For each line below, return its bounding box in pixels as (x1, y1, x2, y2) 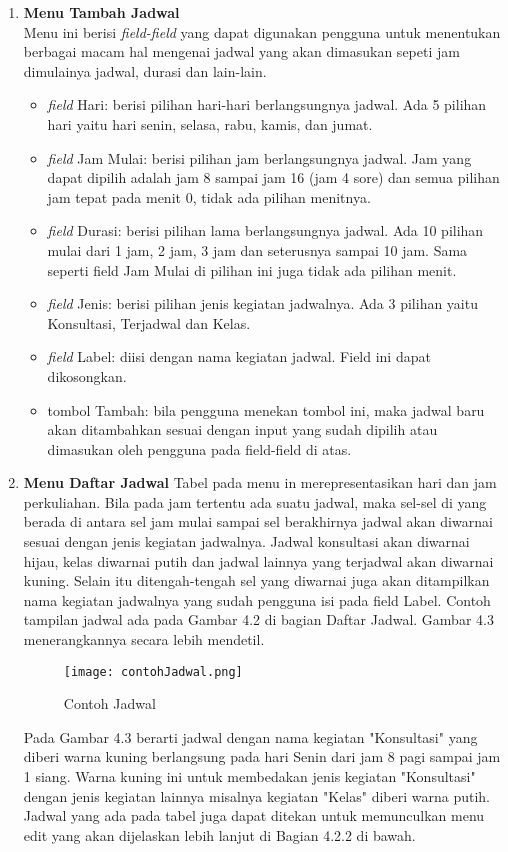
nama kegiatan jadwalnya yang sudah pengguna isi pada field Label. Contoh (23, 589, 491, 610)
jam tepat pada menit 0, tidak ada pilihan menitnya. (47, 186, 371, 207)
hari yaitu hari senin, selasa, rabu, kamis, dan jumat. (47, 113, 373, 134)
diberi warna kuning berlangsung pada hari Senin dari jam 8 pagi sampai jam (23, 746, 501, 767)
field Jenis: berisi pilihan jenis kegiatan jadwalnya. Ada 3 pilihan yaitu (47, 293, 478, 314)
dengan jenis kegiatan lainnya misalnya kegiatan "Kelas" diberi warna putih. (23, 785, 491, 806)
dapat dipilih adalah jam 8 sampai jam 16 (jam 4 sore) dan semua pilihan (47, 167, 500, 188)
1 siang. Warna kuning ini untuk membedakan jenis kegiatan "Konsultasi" (23, 766, 476, 787)
